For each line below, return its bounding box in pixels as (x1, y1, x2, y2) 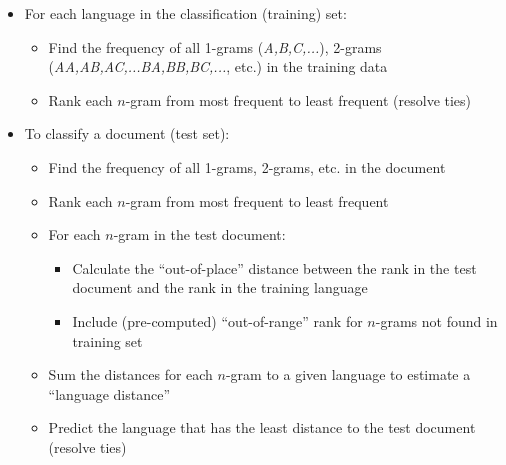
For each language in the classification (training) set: (24, 3, 347, 23)
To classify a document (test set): (24, 123, 230, 144)
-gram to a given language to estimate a (225, 364, 471, 385)
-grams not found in (375, 310, 498, 331)
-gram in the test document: (113, 224, 286, 245)
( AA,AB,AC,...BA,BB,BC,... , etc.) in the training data (48, 56, 388, 77)
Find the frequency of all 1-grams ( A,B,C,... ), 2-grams (48, 36, 382, 57)
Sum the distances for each (48, 364, 213, 385)
